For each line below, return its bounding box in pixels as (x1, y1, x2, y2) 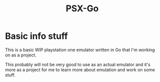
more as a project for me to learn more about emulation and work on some (5, 67, 155, 73)
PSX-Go (66, 3, 99, 14)
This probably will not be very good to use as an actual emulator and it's (5, 61, 151, 67)
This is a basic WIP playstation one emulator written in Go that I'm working (5, 47, 155, 53)
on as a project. (5, 52, 37, 58)
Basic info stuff (5, 30, 69, 42)
